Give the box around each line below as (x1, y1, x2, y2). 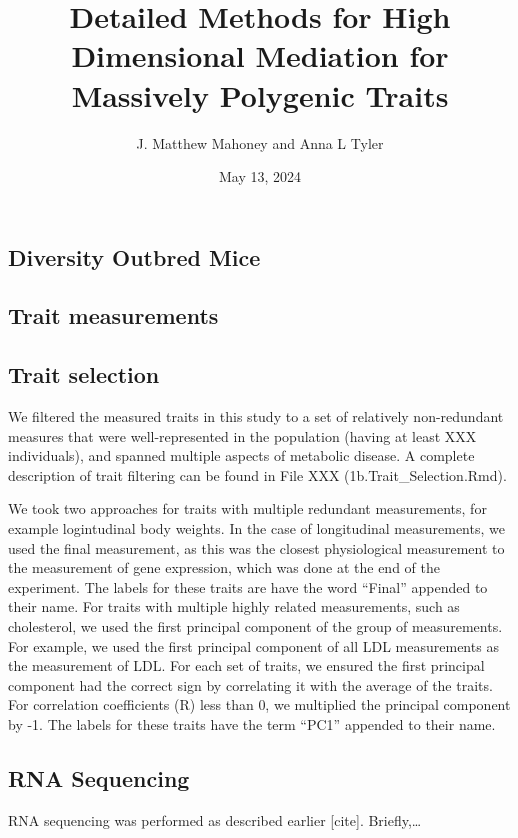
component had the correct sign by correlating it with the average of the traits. (8, 674, 493, 695)
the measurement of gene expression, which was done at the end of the (8, 557, 440, 578)
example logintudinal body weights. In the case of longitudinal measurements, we (8, 518, 505, 539)
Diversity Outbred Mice (8, 241, 261, 272)
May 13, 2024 (218, 166, 302, 187)
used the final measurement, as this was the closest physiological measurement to (8, 537, 505, 558)
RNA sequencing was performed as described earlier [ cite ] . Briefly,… (8, 809, 422, 830)
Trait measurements (8, 300, 219, 331)
